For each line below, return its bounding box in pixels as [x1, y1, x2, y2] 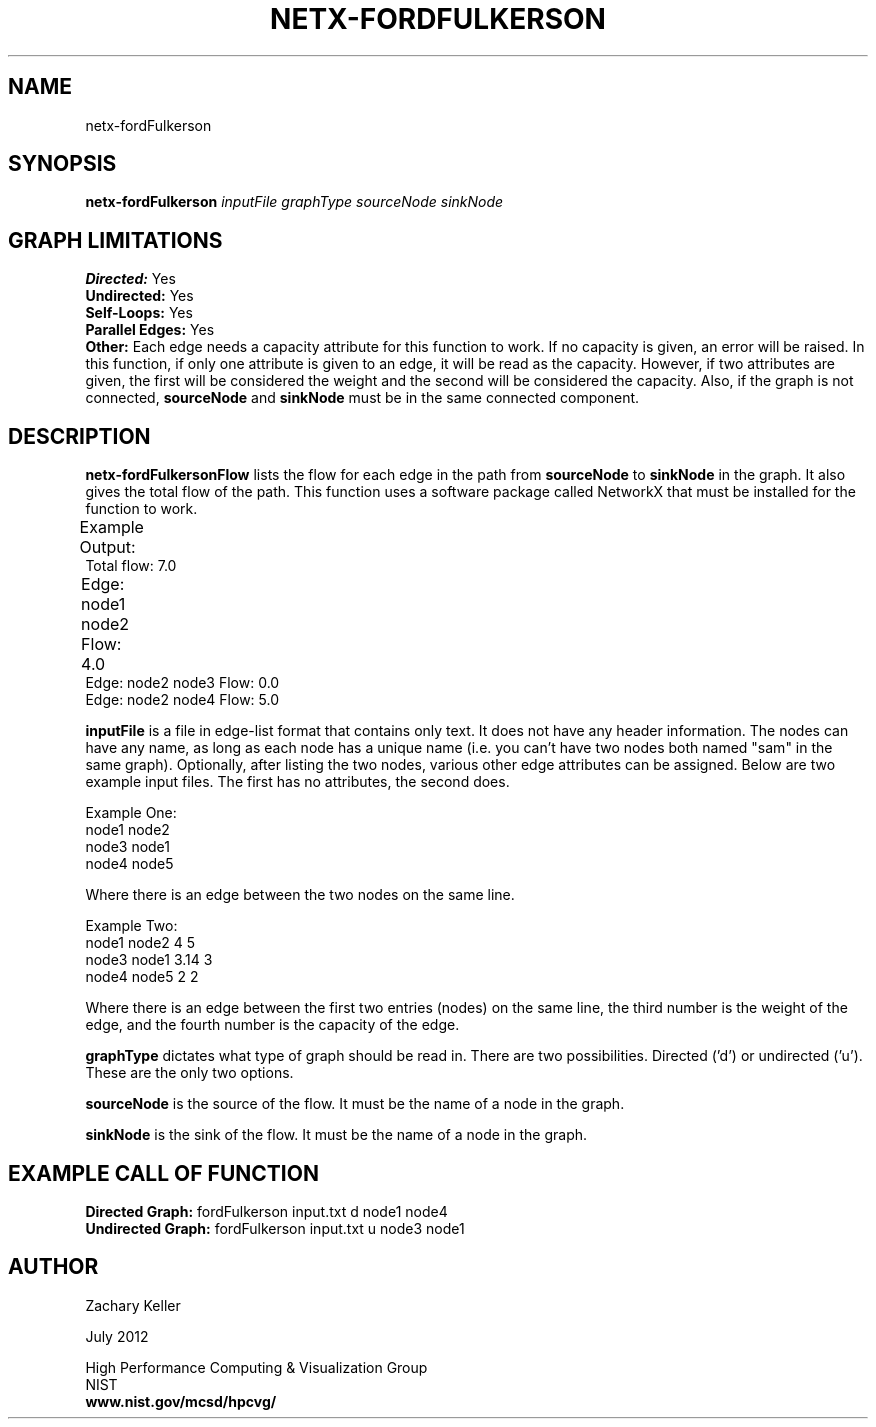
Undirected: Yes [85, 287, 194, 305]
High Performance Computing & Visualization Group [85, 1358, 428, 1376]
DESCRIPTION [8, 423, 151, 449]
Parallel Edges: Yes [85, 321, 215, 339]
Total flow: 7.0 [85, 557, 177, 575]
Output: [79, 537, 136, 558]
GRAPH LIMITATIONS [8, 227, 223, 253]
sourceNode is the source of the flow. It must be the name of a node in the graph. [85, 1095, 625, 1113]
